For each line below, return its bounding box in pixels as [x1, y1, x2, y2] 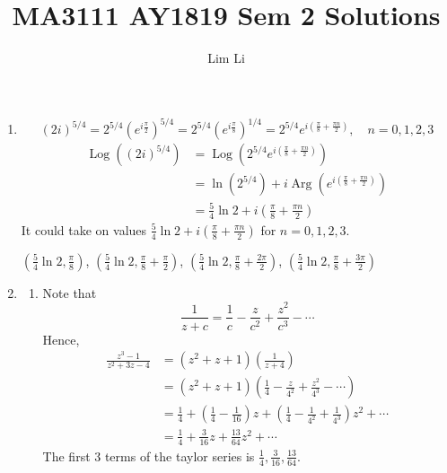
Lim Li [207, 48, 245, 67]
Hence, [42, 329, 80, 348]
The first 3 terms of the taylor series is [42, 446, 255, 465]
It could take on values [21, 220, 147, 239]
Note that [42, 283, 97, 302]
